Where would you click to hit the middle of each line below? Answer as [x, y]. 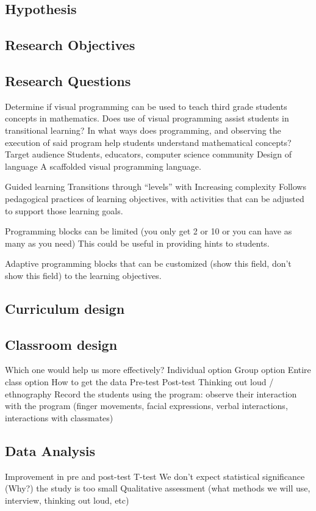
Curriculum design [65, 308]
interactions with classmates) [59, 417]
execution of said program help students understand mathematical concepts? [148, 142]
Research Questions [68, 80]
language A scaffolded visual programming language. [103, 166]
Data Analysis [50, 450]
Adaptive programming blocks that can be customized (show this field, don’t [148, 263]
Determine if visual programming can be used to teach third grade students [146, 106]
